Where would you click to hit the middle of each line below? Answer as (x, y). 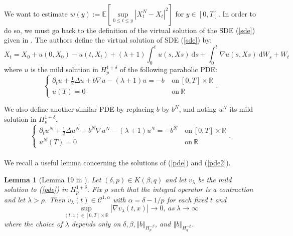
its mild (241, 109)
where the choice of (33, 223)
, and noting (198, 109)
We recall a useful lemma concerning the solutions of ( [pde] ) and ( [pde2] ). (117, 163)
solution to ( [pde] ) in (36, 189)
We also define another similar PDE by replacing (79, 109)
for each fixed (187, 199)
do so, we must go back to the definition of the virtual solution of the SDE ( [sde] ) (130, 30)
